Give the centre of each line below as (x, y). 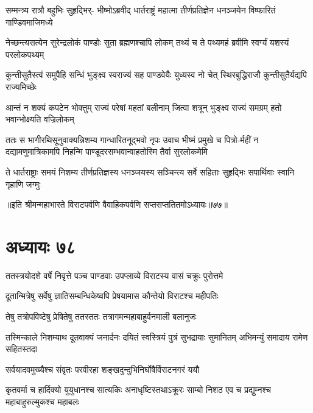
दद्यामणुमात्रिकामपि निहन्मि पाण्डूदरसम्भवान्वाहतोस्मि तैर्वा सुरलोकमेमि (107, 151)
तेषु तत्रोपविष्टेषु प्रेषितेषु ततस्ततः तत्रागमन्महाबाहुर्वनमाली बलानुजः (101, 316)
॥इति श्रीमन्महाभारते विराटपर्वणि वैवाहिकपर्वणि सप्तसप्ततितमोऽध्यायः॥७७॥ (117, 204)
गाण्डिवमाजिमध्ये (29, 22)
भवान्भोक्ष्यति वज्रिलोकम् (40, 119)
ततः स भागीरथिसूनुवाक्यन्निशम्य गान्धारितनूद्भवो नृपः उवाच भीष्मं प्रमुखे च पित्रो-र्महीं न (132, 139)
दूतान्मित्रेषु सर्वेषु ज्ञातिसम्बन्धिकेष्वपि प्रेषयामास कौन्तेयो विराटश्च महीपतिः (112, 296)
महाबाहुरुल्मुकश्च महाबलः (43, 401)
